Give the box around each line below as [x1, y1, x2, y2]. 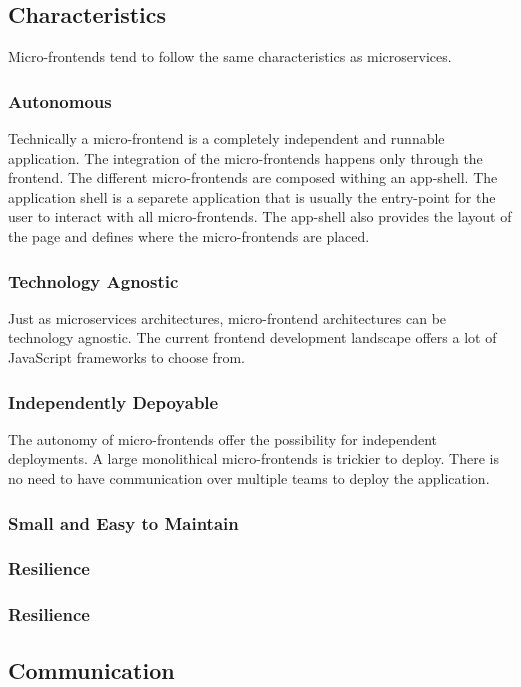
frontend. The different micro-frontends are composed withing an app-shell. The [8, 167, 498, 188]
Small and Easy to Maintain [8, 510, 239, 535]
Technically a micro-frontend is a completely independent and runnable [8, 128, 445, 149]
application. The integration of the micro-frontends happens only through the [8, 147, 483, 168]
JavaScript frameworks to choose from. [8, 346, 245, 367]
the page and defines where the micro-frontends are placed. [8, 225, 370, 246]
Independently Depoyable [8, 389, 219, 414]
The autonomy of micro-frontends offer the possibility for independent [8, 428, 437, 449]
